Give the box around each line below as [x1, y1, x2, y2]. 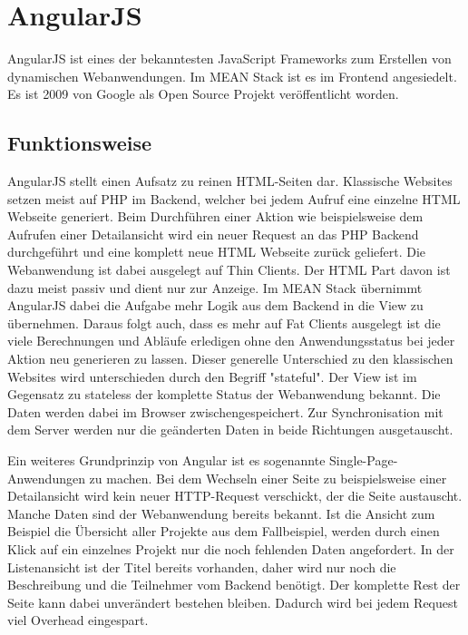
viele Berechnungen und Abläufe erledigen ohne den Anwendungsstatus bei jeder [7, 331, 455, 350]
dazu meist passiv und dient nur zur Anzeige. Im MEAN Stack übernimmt [7, 278, 423, 297]
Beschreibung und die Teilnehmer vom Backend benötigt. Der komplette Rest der [7, 575, 461, 594]
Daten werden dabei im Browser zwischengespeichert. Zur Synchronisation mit [7, 402, 444, 421]
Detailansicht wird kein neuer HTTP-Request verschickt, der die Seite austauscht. [7, 486, 463, 505]
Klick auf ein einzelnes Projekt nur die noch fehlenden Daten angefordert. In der [7, 539, 454, 558]
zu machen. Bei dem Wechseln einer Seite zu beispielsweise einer [89, 468, 447, 487]
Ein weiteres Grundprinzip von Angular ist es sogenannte [7, 451, 326, 470]
